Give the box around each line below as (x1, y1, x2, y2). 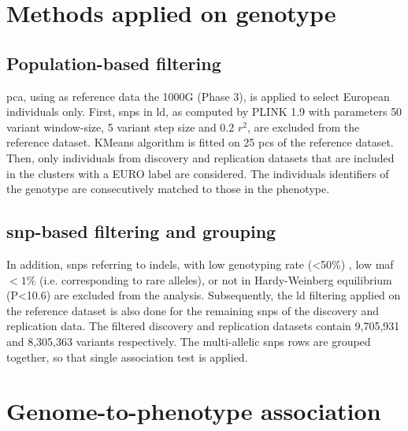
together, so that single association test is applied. (6, 348, 248, 365)
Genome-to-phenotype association (6, 395, 381, 427)
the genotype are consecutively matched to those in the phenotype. (6, 180, 330, 197)
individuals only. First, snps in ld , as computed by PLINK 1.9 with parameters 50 (6, 103, 402, 120)
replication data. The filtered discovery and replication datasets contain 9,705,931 (6, 318, 400, 334)
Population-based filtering (6, 50, 221, 75)
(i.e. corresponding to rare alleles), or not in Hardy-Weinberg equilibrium (39, 271, 392, 288)
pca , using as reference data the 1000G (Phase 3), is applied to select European (6, 87, 390, 104)
